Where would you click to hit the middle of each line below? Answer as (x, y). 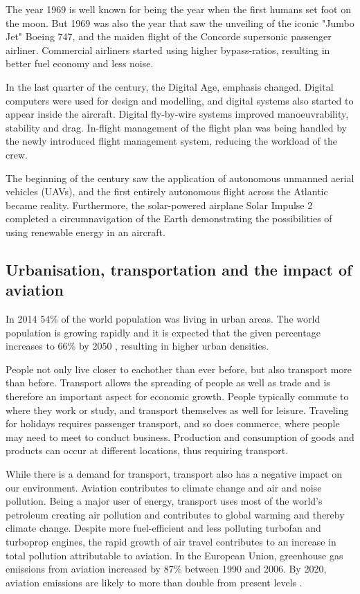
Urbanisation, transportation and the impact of (179, 269)
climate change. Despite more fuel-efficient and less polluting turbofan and (163, 528)
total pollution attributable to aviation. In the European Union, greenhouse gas (174, 555)
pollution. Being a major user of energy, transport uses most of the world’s (164, 501)
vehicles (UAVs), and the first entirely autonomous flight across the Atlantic (167, 191)
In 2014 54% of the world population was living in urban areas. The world (163, 319)
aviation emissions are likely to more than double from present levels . (154, 582)
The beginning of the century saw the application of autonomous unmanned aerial (180, 178)
